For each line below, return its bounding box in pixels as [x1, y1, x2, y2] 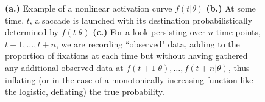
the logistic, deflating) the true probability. [5, 85, 164, 98]
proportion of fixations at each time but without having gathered [5, 49, 248, 62]
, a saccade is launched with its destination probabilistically [29, 13, 253, 26]
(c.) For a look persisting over [93, 25, 206, 38]
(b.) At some [206, 2, 256, 14]
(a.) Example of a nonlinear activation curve [5, 2, 172, 14]
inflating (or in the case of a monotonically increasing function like [5, 73, 253, 86]
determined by [5, 25, 58, 38]
